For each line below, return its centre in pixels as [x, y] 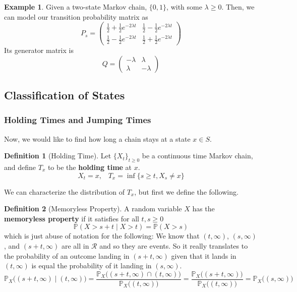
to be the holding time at [90, 167]
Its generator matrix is [39, 50]
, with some [184, 7]
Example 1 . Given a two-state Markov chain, [76, 7]
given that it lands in [204, 255]
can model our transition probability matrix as [76, 16]
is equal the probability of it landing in [92, 266]
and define [20, 167]
